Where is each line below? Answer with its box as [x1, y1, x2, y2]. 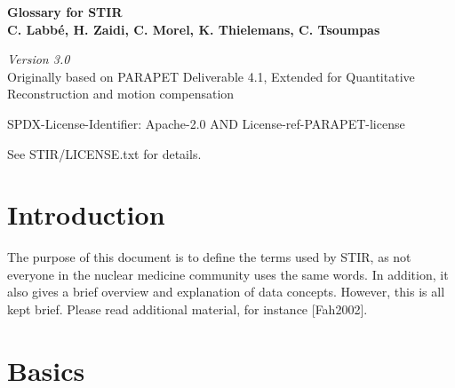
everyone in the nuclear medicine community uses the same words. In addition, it [7, 265, 449, 283]
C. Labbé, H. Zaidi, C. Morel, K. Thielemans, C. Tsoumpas [7, 20, 380, 38]
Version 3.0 [7, 50, 70, 68]
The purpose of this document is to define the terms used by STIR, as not [7, 248, 411, 266]
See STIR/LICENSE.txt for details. [7, 144, 202, 162]
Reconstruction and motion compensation [7, 84, 235, 103]
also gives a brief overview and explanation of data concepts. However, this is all [7, 282, 445, 301]
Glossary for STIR [7, 3, 123, 20]
